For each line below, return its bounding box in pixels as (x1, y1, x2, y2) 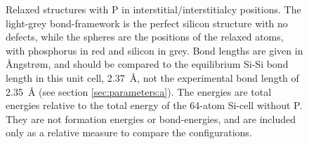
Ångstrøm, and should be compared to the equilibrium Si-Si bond (6, 57, 289, 71)
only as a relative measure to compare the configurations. (6, 125, 252, 140)
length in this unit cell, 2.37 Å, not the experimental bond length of (6, 70, 299, 85)
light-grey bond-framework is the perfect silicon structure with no (6, 15, 288, 30)
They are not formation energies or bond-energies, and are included (6, 111, 296, 126)
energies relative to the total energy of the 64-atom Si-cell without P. (6, 98, 303, 113)
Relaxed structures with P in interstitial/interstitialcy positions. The (6, 2, 301, 16)
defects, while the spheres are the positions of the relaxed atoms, (6, 29, 284, 44)
